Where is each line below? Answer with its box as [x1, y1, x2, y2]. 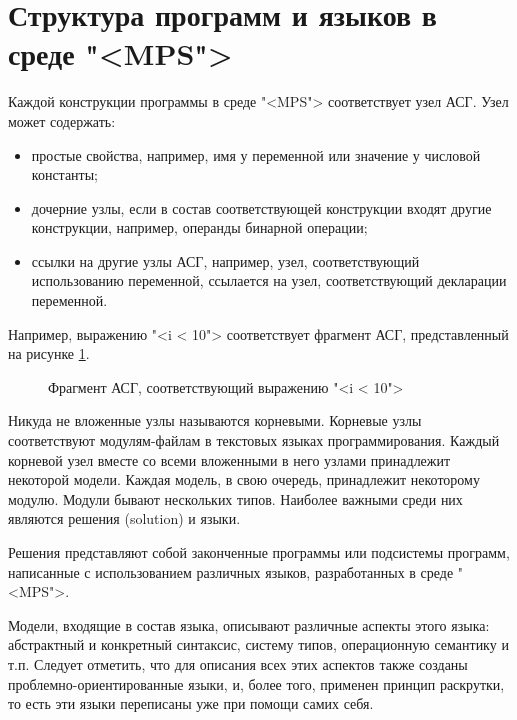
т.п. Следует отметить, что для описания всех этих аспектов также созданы [8, 653, 468, 674]
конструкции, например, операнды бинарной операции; [31, 217, 368, 238]
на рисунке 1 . [8, 343, 90, 364]
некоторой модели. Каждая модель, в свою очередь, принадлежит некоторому [8, 469, 480, 490]
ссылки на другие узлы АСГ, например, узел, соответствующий [31, 250, 420, 271]
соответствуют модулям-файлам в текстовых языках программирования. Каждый [8, 430, 500, 451]
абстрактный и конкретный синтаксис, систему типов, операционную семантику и [8, 634, 509, 655]
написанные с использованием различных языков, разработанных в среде [8, 561, 454, 582]
